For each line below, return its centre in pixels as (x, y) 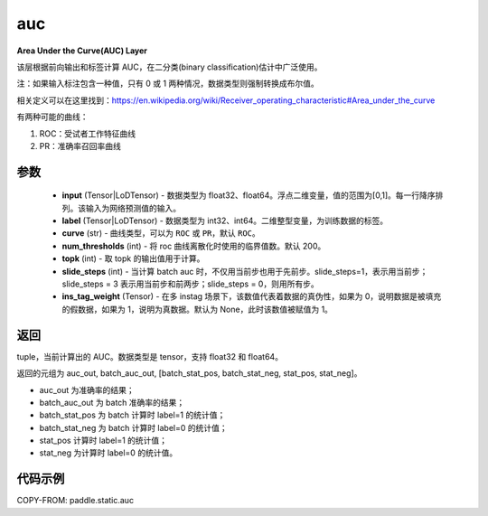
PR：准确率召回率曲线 (80, 145)
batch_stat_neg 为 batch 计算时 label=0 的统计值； (133, 427)
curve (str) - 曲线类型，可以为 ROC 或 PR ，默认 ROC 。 (161, 233)
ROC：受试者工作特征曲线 (87, 133)
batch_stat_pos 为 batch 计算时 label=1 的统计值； (132, 415)
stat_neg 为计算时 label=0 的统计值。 (108, 453)
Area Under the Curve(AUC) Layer (82, 51)
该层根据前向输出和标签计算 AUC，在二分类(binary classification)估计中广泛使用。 (169, 67)
